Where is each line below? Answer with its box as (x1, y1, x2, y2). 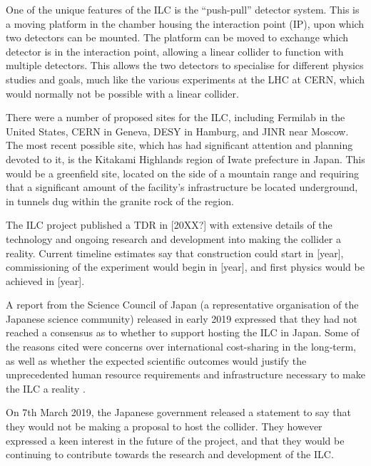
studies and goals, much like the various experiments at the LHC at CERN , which (6, 71, 365, 86)
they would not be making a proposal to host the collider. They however (6, 419, 322, 434)
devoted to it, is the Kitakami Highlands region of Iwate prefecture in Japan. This (6, 151, 365, 166)
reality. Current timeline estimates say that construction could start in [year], (6, 245, 344, 260)
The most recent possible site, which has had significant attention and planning (6, 138, 353, 152)
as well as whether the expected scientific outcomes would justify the (6, 353, 307, 368)
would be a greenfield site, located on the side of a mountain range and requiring (6, 165, 359, 180)
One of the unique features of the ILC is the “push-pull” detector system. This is (6, 2, 360, 16)
